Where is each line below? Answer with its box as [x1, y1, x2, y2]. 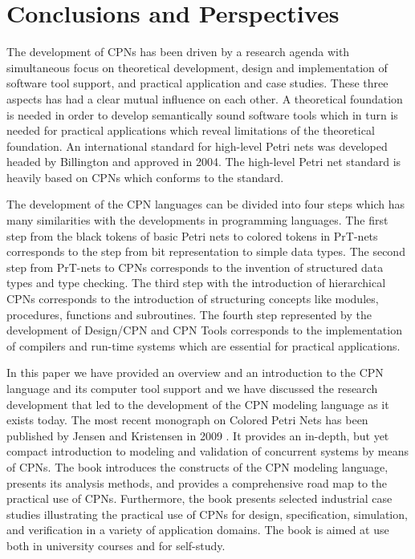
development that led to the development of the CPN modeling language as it [6, 395, 389, 412]
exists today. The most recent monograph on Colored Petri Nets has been [6, 411, 368, 428]
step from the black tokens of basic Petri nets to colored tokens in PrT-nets [6, 227, 378, 244]
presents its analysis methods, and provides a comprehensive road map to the [6, 474, 388, 491]
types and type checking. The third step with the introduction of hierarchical [6, 274, 386, 291]
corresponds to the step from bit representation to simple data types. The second [6, 243, 405, 260]
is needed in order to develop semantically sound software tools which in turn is [6, 106, 398, 123]
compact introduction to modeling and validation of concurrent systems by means [6, 443, 409, 460]
